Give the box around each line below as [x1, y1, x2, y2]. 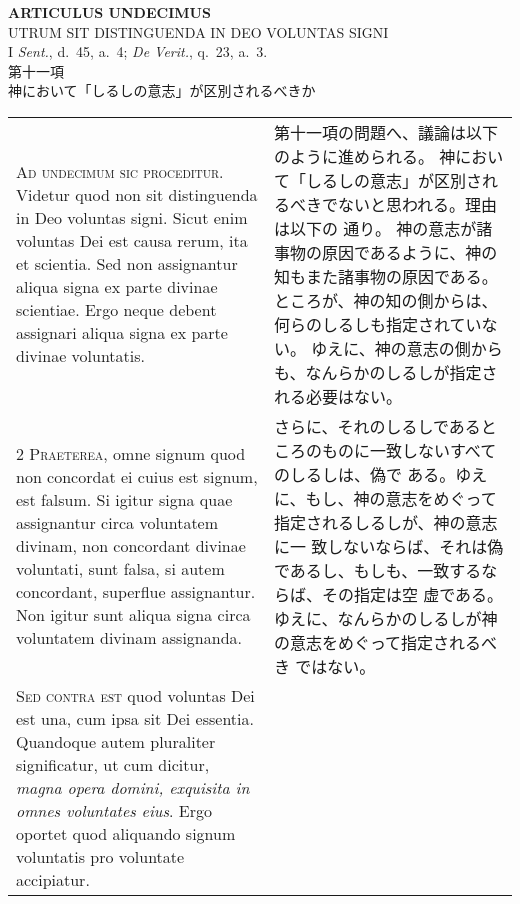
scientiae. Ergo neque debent [16, 298, 217, 322]
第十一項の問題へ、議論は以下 [273, 120, 498, 144]
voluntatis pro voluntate [16, 844, 185, 868]
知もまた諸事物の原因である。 [273, 264, 498, 288]
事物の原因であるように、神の [273, 240, 498, 264]
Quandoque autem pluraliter [16, 729, 216, 753]
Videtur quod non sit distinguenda [16, 183, 258, 207]
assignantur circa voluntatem [16, 511, 219, 535]
